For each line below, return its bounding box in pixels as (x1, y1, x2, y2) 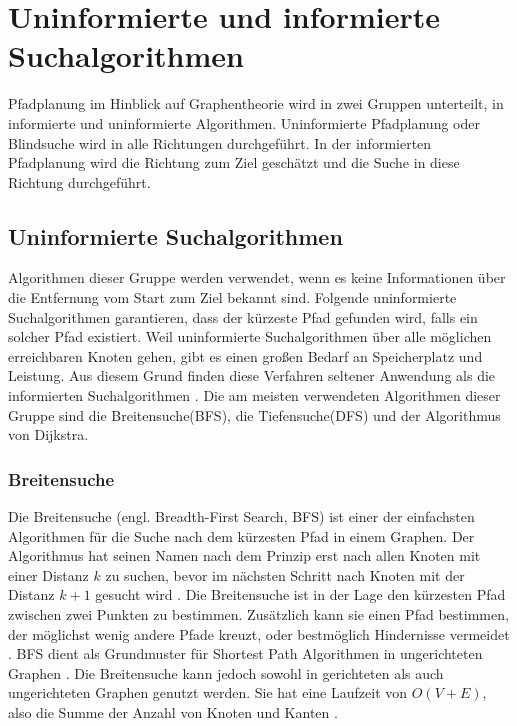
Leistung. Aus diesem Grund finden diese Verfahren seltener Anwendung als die (8, 365, 496, 386)
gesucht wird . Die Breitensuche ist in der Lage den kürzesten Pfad (95, 584, 506, 605)
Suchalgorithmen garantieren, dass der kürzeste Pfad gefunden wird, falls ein (8, 306, 478, 327)
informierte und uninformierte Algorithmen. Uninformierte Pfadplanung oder (8, 112, 480, 133)
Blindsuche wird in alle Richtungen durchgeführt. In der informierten (8, 132, 432, 153)
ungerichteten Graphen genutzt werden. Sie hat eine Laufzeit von (8, 682, 408, 703)
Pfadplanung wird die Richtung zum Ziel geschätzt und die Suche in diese (8, 152, 460, 173)
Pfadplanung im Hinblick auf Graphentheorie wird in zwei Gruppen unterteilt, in (8, 93, 504, 114)
